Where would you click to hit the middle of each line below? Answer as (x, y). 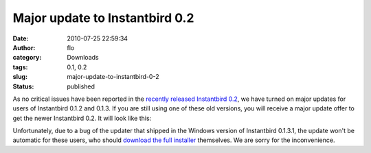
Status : (23, 86)
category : (27, 58)
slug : (20, 77)
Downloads (83, 58)
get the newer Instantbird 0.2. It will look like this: (82, 118)
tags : (20, 67)
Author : (24, 47)
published (81, 86)
